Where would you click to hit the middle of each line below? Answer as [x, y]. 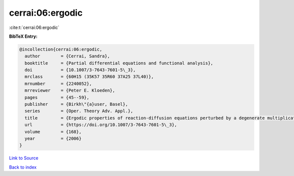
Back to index [23, 167]
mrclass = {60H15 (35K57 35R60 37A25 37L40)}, [89, 77]
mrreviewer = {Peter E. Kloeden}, [70, 90]
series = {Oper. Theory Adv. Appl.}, [79, 111]
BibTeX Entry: [23, 36]
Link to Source [24, 158]
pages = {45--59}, [57, 97]
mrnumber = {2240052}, [58, 84]
